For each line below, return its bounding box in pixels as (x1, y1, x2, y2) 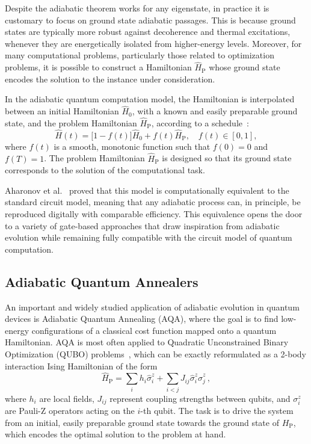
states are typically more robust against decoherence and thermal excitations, (5, 25, 291, 38)
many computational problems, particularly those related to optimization (5, 49, 274, 61)
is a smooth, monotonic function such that (54, 140, 211, 152)
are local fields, (39, 392, 94, 404)
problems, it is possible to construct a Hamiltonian (5, 61, 192, 73)
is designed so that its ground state (162, 152, 292, 164)
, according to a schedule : (151, 117, 249, 129)
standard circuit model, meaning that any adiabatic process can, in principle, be (5, 196, 301, 208)
